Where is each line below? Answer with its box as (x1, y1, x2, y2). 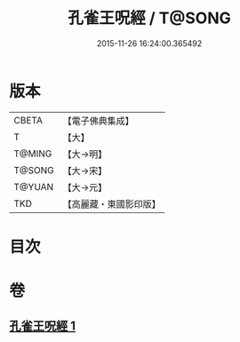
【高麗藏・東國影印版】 (62, 197, 162, 210)
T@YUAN (13, 180, 54, 193)
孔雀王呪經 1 (9, 319, 76, 334)
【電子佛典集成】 (62, 115, 135, 127)
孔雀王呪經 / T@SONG (68, 8, 231, 28)
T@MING (13, 147, 52, 160)
